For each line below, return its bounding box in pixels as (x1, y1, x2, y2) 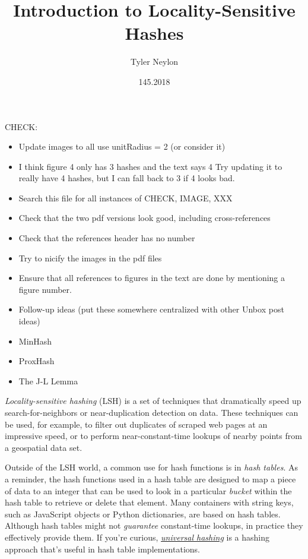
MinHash (18, 334, 52, 347)
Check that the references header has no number (18, 232, 195, 244)
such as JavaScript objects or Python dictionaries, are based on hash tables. (5, 507, 281, 520)
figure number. (18, 283, 72, 295)
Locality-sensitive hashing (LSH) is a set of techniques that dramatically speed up (5, 394, 301, 407)
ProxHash (18, 355, 55, 367)
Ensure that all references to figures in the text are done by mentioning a (18, 271, 285, 284)
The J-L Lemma (18, 374, 78, 387)
